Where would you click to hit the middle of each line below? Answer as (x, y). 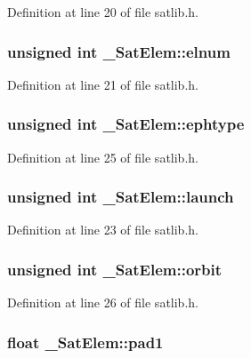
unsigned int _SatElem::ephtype (126, 124)
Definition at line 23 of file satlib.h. (103, 230)
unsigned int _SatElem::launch (121, 197)
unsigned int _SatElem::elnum (119, 51)
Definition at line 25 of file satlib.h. (103, 157)
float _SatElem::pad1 (85, 342)
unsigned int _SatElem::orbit (115, 269)
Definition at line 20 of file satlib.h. (103, 12)
